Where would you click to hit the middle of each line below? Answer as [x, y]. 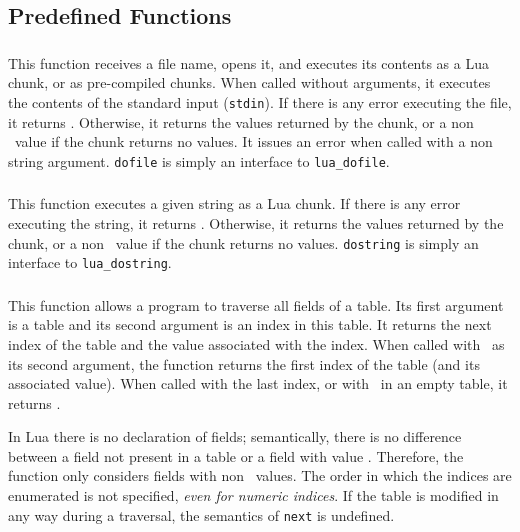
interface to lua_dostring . [90, 262]
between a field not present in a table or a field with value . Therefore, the [236, 455]
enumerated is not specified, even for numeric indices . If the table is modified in [253, 495]
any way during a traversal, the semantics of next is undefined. [201, 514]
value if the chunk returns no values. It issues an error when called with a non [253, 141]
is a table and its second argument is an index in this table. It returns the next [250, 324]
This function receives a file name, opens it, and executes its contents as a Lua [248, 62]
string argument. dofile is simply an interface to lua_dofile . [199, 160]
